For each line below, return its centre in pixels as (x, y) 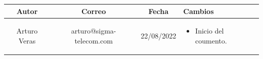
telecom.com (94, 40)
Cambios (199, 11)
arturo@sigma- (94, 31)
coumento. (211, 40)
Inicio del (210, 31)
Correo (94, 11)
